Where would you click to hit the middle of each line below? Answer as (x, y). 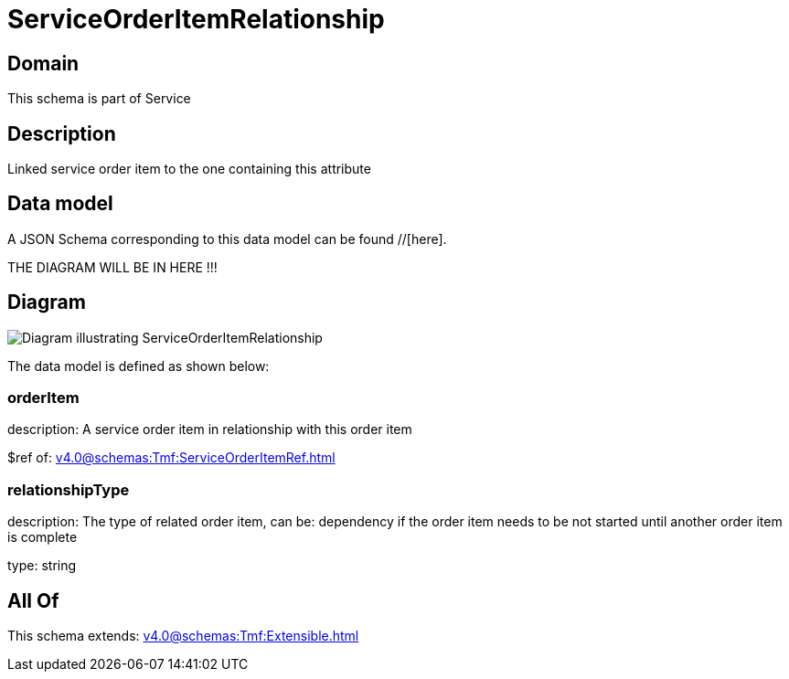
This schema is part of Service (99, 99)
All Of (33, 600)
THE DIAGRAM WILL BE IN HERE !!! (112, 267)
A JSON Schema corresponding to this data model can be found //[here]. (227, 239)
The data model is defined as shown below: (139, 366)
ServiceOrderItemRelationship (196, 19)
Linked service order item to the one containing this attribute (189, 169)
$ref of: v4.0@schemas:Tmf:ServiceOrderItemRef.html (171, 458)
